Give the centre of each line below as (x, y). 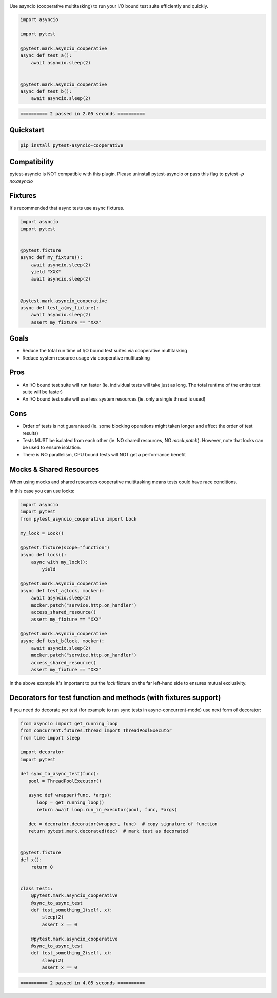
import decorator (42, 752)
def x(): (31, 860)
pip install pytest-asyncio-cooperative (72, 145)
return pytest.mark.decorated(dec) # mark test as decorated (108, 831)
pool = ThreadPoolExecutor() (65, 781)
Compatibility (32, 162)
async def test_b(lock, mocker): (62, 641)
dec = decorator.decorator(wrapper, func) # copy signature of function (123, 824)
